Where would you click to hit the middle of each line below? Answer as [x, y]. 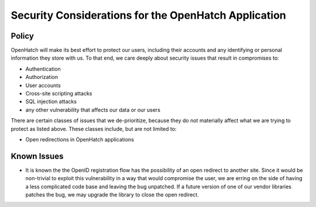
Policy [23, 36]
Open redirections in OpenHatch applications [80, 139]
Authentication [43, 69]
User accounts [43, 85]
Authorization [42, 77]
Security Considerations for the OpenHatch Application [149, 15]
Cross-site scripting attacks [59, 94]
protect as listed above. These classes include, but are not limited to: [94, 129]
